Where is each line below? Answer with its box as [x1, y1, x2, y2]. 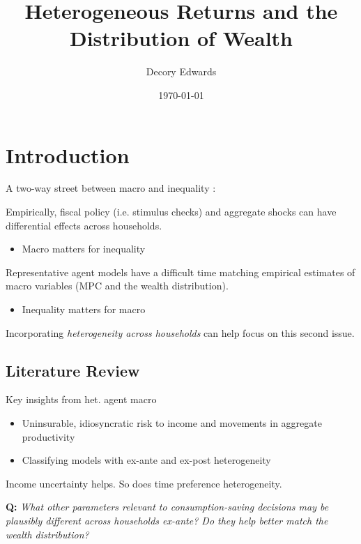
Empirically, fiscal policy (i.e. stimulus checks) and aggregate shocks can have [6, 204, 337, 219]
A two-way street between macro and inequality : [6, 181, 216, 195]
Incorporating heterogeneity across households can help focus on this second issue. [6, 325, 355, 340]
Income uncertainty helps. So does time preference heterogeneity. [6, 476, 282, 490]
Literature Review [6, 359, 140, 381]
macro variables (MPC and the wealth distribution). [6, 278, 229, 293]
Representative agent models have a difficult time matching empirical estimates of [6, 264, 355, 279]
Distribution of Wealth [69, 24, 293, 52]
